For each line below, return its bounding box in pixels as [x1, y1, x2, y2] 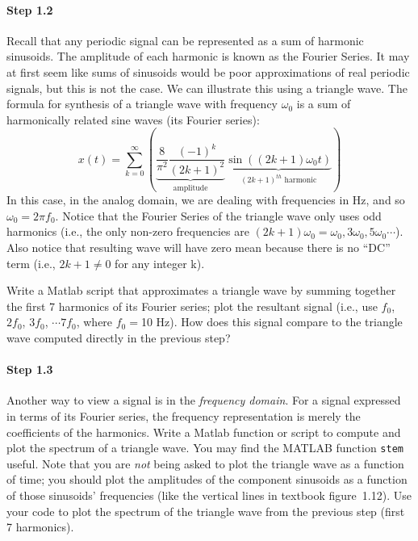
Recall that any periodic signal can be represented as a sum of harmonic [6, 31, 364, 48]
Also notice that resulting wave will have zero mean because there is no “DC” [6, 238, 391, 255]
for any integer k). [115, 254, 205, 271]
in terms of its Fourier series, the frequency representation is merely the [6, 407, 361, 424]
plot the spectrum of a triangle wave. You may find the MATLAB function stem [6, 439, 403, 456]
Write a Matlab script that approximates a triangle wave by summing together [6, 282, 396, 299]
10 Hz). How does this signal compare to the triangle [140, 313, 403, 330]
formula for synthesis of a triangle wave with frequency [6, 95, 278, 112]
